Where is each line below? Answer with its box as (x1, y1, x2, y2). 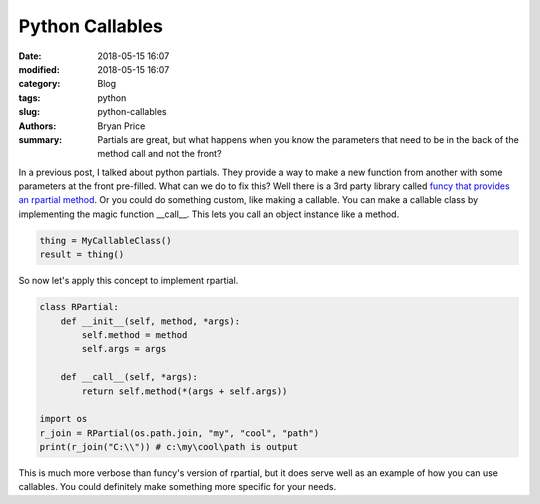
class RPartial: (39, 301, 120, 313)
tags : (18, 91, 41, 104)
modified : (18, 63, 60, 75)
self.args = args (81, 343, 167, 355)
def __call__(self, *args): (60, 371, 199, 383)
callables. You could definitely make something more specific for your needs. (18, 481, 337, 493)
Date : (18, 50, 42, 62)
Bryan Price (97, 120, 146, 132)
